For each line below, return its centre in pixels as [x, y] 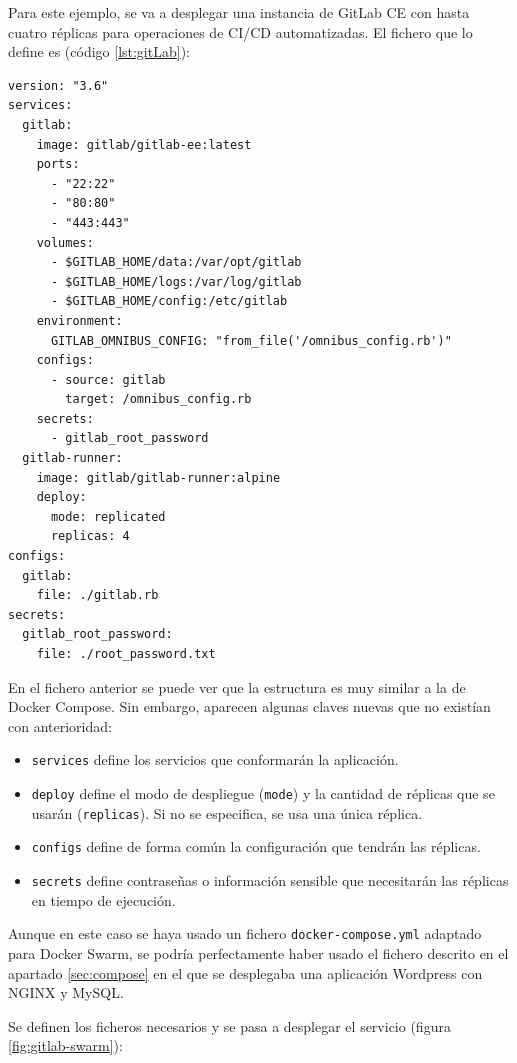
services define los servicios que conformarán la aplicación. [215, 759]
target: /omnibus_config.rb [158, 399]
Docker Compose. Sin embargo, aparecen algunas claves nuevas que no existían [249, 706]
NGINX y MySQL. [66, 992]
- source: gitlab [108, 379]
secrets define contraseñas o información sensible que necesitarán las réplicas [270, 880]
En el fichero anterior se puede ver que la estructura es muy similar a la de [237, 686]
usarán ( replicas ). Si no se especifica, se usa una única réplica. [227, 812]
